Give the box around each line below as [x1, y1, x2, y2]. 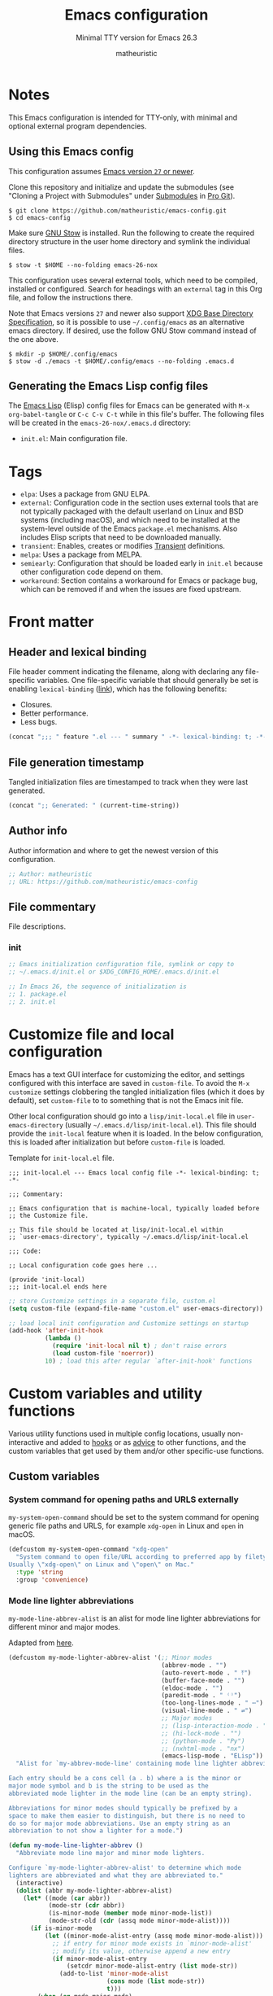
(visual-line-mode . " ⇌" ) [161, 1707, 253, 1715]
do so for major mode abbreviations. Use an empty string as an [8, 1819, 231, 1827]
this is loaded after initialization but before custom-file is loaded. [8, 1137, 226, 1147]
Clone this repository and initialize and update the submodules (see [8, 182, 234, 192]
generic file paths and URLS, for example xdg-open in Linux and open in [8, 1521, 244, 1531]
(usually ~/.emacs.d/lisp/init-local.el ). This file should [64, 1119, 257, 1129]
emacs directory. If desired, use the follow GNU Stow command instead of [8, 326, 258, 335]
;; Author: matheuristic [8, 869, 93, 878]
